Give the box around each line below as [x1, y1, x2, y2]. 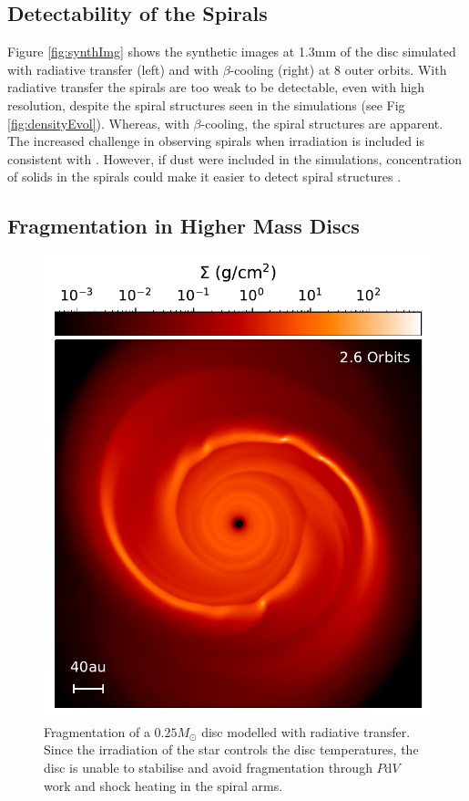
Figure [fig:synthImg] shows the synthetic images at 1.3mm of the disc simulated [7, 42, 456, 61]
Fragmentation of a [44, 722, 150, 741]
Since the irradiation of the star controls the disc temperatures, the [44, 740, 419, 759]
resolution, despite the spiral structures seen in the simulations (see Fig [7, 95, 405, 114]
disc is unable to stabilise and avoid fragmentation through [44, 758, 372, 777]
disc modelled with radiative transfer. [201, 722, 411, 741]
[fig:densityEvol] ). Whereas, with [7, 113, 189, 132]
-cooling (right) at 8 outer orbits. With [229, 59, 447, 78]
